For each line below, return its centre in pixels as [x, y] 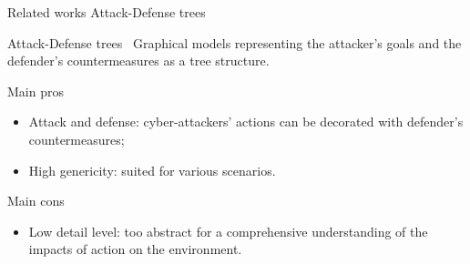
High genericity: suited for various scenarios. [152, 170]
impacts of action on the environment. [135, 249]
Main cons [36, 201]
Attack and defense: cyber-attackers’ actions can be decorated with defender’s [246, 122]
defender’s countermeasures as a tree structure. [138, 61]
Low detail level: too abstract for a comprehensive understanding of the [228, 231]
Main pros [36, 91]
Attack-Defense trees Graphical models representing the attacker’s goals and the [235, 42]
